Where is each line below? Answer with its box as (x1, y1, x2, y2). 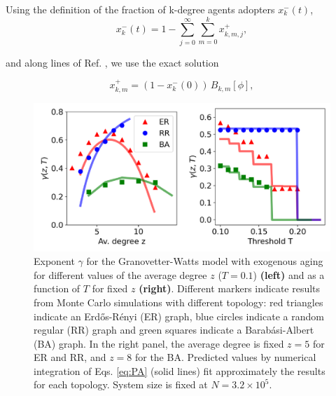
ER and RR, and (34, 350, 106, 364)
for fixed (92, 281, 128, 296)
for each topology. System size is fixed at (34, 377, 208, 392)
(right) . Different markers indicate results (139, 281, 321, 296)
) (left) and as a (253, 267, 325, 282)
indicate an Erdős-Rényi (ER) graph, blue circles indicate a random (34, 308, 324, 323)
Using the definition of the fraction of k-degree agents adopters (6, 2, 275, 16)
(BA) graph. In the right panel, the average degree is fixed (34, 336, 284, 350)
